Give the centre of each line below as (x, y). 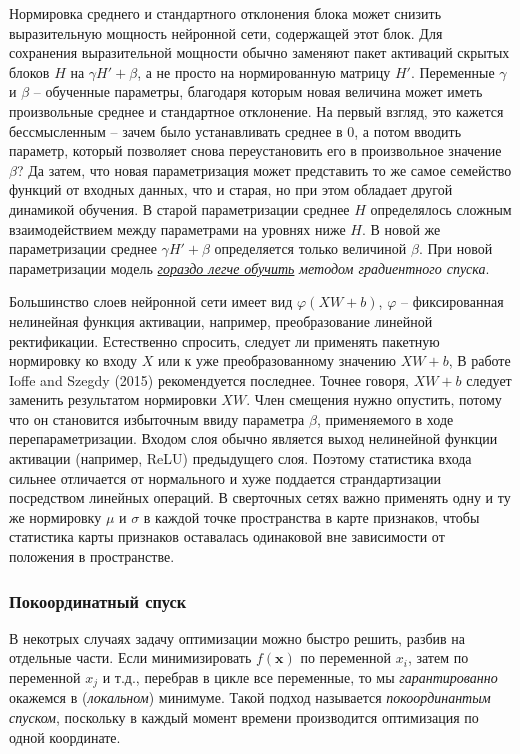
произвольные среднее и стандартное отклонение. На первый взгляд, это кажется (256, 110)
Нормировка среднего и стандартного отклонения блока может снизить (225, 13)
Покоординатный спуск (98, 600)
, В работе (479, 360)
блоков (29, 71)
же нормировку (55, 516)
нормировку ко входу (73, 360)
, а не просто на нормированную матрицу (264, 71)
